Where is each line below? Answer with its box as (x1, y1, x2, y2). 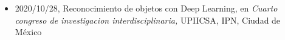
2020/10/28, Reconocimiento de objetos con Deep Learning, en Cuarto (15, 2, 278, 14)
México (15, 25, 42, 38)
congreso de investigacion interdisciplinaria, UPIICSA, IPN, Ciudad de (15, 13, 281, 26)
